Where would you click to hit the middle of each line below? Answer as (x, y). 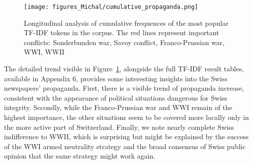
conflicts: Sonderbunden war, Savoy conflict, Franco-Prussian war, (124, 42)
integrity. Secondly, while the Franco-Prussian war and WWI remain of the (118, 107)
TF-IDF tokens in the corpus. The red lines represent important (122, 32)
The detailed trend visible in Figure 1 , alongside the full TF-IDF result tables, (124, 69)
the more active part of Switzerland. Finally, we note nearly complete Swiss (119, 127)
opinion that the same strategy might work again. (80, 156)
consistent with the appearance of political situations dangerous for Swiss (116, 97)
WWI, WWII (44, 52)
